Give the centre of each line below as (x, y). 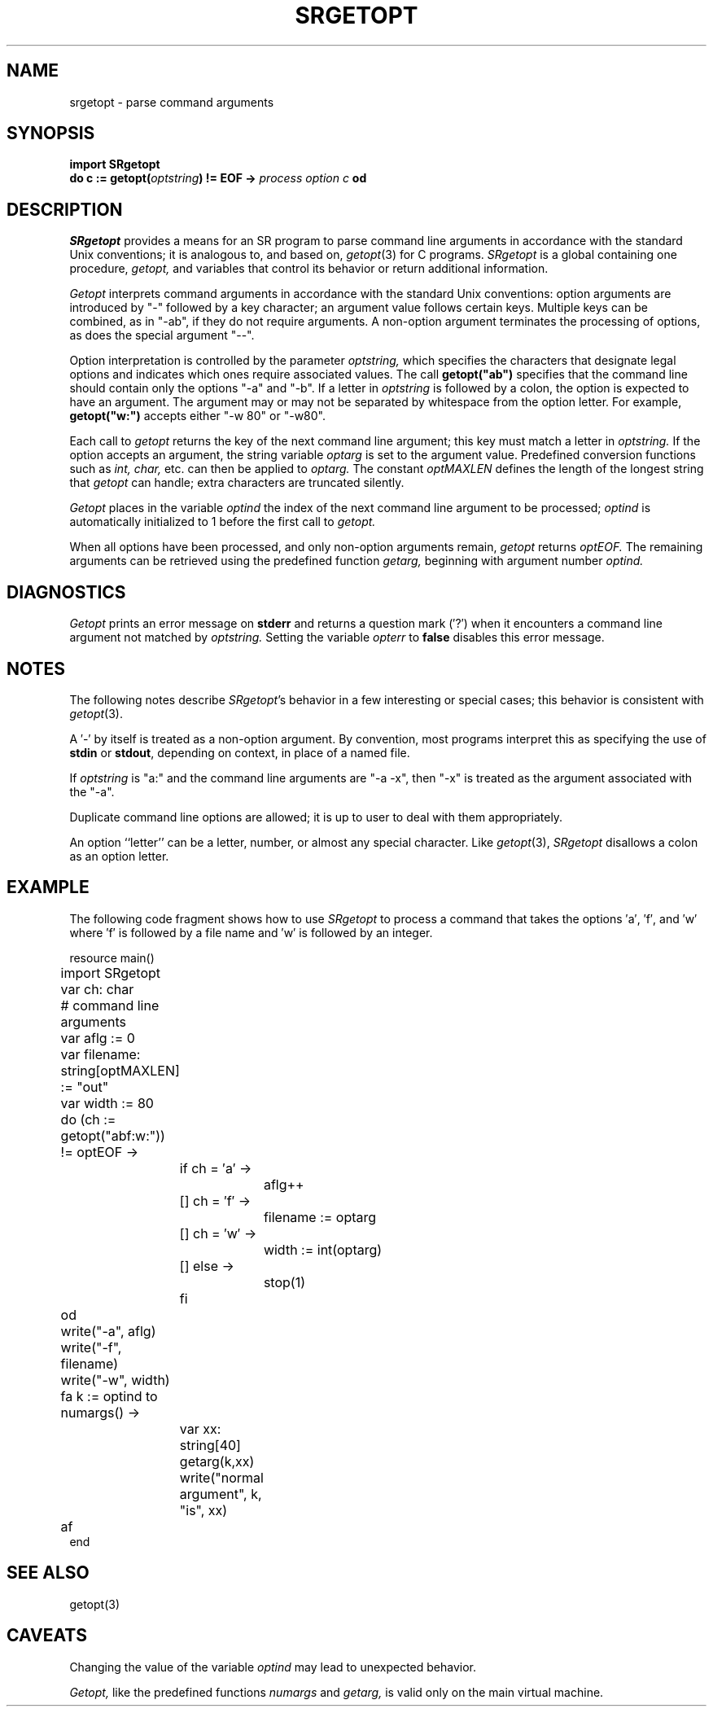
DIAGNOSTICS (66, 592)
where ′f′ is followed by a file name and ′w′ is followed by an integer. (251, 932)
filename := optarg (320, 1217)
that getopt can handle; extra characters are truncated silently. (237, 483)
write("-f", (91, 1347)
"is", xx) (203, 1510)
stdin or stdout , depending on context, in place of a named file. (240, 752)
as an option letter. (119, 856)
